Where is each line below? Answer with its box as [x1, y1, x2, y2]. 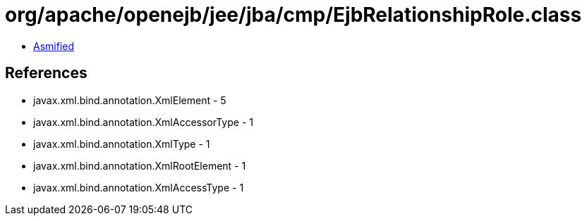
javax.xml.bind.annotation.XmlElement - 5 [33, 94, 226, 106]
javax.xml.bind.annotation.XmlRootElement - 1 [33, 159, 246, 172]
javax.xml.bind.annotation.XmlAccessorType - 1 [33, 115, 253, 128]
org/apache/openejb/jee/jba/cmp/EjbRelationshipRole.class [5, 3, 582, 27]
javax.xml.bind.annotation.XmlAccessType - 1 [33, 181, 244, 194]
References [5, 64, 87, 82]
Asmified [33, 39, 75, 52]
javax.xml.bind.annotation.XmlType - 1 [33, 137, 210, 150]
